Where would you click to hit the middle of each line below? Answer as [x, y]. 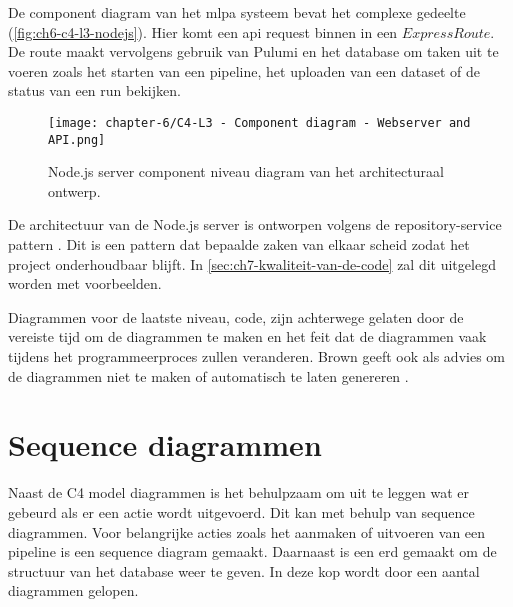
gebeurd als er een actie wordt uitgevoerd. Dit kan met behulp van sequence [241, 511]
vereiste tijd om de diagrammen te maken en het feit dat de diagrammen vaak [247, 336]
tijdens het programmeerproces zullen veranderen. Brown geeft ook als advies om [256, 356]
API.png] [77, 139]
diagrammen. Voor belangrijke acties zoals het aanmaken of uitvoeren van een [247, 531]
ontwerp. [74, 190]
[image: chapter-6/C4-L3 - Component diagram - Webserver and [259, 122]
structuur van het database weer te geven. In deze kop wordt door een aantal [244, 570]
